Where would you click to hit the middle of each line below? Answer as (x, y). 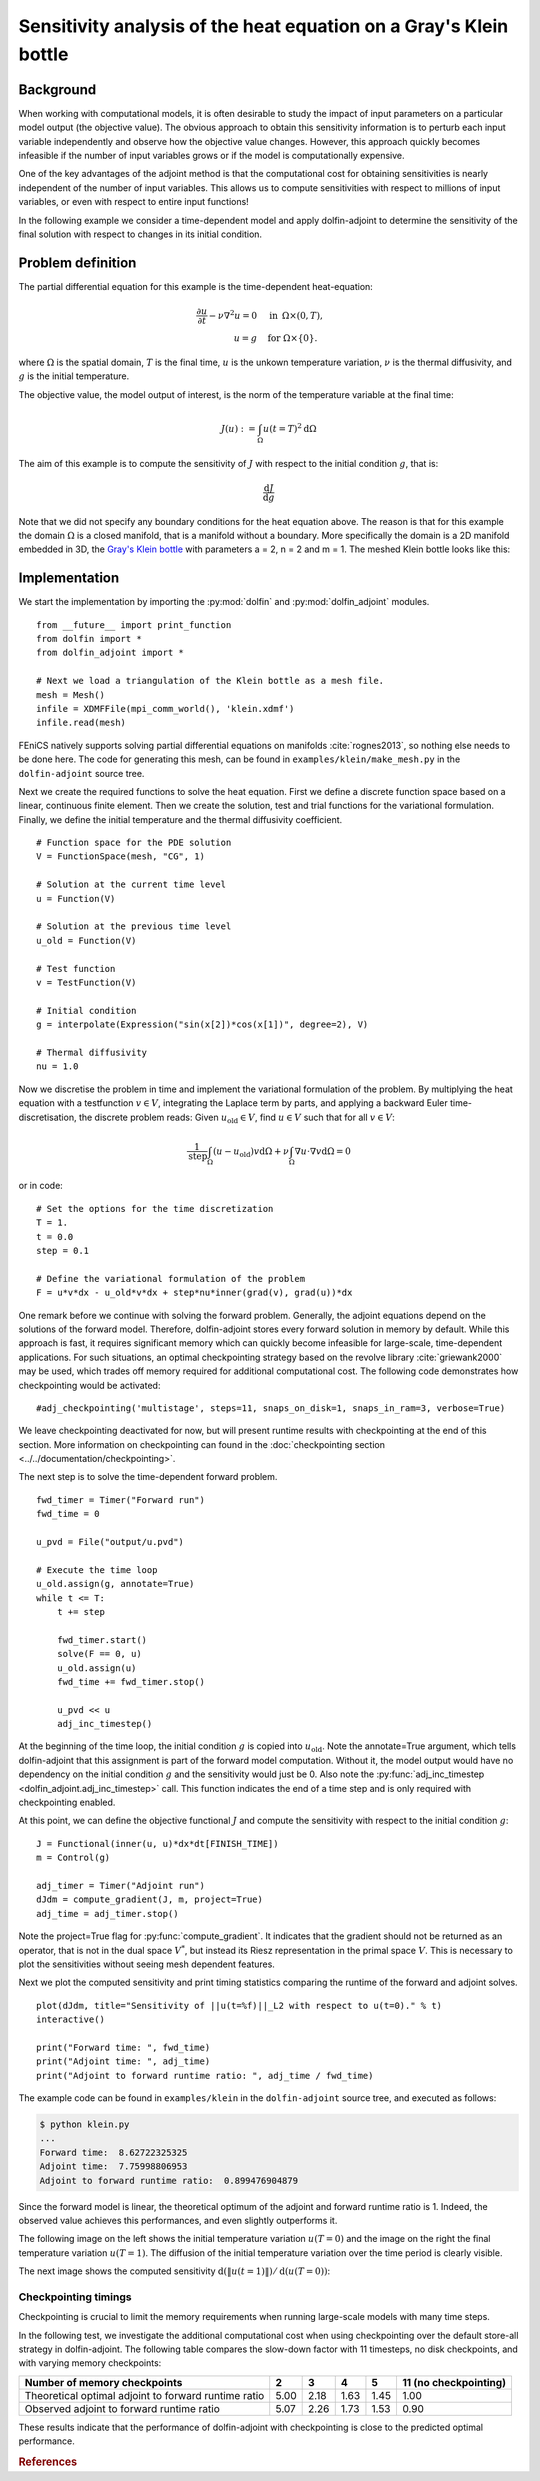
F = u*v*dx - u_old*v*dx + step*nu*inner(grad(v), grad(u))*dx (194, 1293)
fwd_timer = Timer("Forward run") (120, 1499)
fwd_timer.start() (102, 1639)
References (48, 2462)
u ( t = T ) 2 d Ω (290, 427)
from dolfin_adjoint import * (110, 653)
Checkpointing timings (75, 2297)
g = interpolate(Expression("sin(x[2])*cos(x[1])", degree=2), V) (202, 1024)
